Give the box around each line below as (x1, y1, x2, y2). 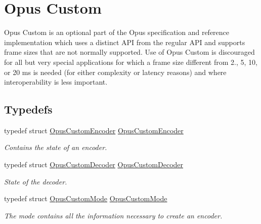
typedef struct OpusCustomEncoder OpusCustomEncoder (4, 125, 184, 135)
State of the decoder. (4, 176, 67, 186)
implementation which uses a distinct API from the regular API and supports (4, 36, 245, 47)
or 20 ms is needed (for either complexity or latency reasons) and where (4, 66, 227, 77)
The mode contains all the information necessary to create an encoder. (4, 210, 223, 220)
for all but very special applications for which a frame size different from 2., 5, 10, (4, 56, 257, 67)
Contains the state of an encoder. (4, 142, 107, 153)
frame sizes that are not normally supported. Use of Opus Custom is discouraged (4, 47, 255, 57)
